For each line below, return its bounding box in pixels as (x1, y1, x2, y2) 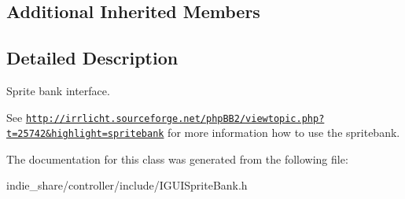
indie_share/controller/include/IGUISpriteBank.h (6, 177, 248, 193)
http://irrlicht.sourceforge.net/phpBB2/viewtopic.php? (25, 112, 325, 124)
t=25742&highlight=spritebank (6, 128, 164, 140)
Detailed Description (6, 46, 179, 70)
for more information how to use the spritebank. (168, 124, 400, 141)
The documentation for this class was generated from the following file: (6, 150, 348, 167)
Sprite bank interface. (6, 82, 110, 98)
